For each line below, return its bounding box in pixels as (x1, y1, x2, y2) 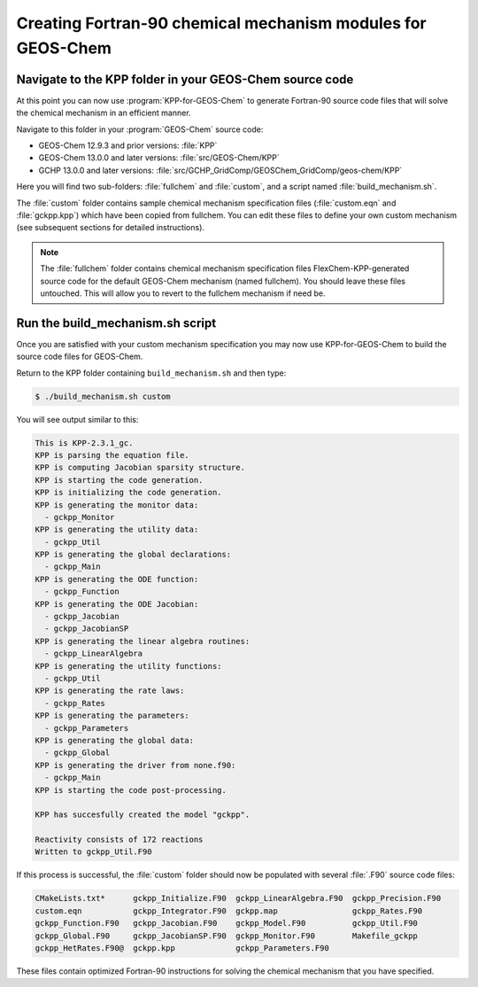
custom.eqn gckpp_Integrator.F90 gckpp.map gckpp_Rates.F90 (35, 905, 423, 916)
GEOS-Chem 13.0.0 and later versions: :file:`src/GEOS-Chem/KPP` (38, 152, 280, 163)
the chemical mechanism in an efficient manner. (16, 107, 191, 119)
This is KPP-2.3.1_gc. (35, 438, 134, 447)
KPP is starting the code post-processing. (35, 785, 227, 795)
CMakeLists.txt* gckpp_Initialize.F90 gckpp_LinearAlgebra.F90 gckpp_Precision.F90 (35, 893, 442, 904)
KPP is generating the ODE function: (35, 574, 199, 584)
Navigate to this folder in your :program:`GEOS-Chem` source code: (16, 124, 264, 135)
